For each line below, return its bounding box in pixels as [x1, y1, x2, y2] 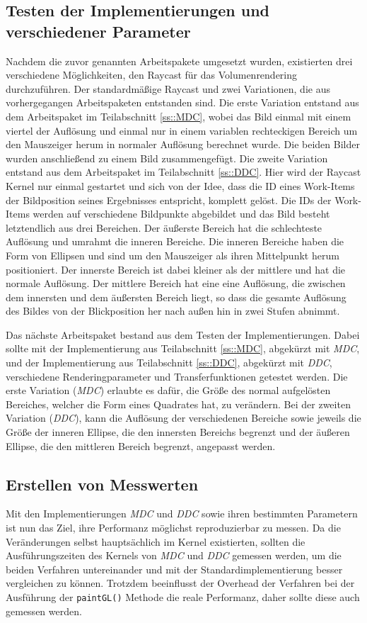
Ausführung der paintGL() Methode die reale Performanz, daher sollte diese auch [6, 589, 360, 604]
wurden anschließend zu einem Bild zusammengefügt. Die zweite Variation [6, 150, 328, 165]
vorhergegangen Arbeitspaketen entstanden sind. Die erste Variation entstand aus [6, 95, 359, 110]
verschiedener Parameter [6, 20, 191, 42]
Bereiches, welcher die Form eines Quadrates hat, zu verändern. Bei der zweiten [6, 396, 351, 411]
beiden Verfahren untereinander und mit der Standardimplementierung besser [6, 561, 343, 576]
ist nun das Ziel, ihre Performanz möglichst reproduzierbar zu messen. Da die [6, 520, 341, 535]
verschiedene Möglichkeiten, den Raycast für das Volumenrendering [6, 67, 298, 82]
